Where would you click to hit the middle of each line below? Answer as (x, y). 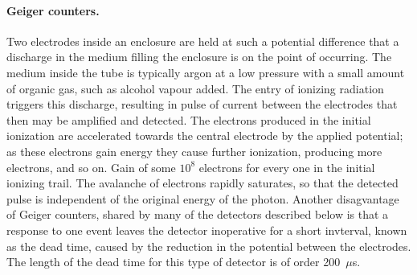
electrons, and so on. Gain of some (91, 167)
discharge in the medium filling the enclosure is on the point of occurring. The (199, 57)
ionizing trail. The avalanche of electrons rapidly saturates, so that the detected (202, 183)
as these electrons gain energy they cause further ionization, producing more (194, 151)
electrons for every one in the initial (287, 167)
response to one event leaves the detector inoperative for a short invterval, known (207, 230)
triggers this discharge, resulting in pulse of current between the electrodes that (202, 104)
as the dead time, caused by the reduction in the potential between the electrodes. (209, 246)
